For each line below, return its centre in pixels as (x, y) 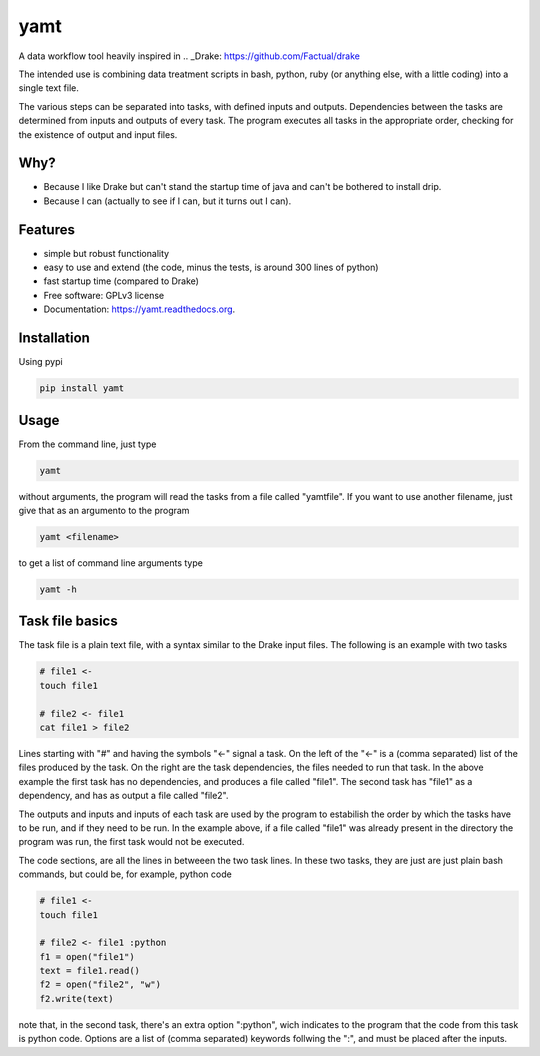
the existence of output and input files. (98, 134)
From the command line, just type (87, 444)
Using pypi (41, 362)
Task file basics (68, 621)
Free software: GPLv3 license (104, 295)
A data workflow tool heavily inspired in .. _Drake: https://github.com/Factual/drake (189, 56)
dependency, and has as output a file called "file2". (123, 796)
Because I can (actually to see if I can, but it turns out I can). (167, 201)
